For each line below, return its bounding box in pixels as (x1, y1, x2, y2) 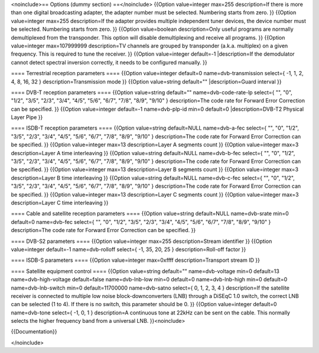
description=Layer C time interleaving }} (11, 199, 109, 206)
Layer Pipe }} (11, 114, 43, 121)
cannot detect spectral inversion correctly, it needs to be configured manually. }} (11, 59, 207, 66)
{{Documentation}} (11, 328, 57, 335)
